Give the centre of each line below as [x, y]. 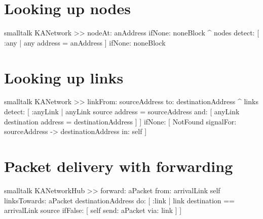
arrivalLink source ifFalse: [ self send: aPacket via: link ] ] [93, 210]
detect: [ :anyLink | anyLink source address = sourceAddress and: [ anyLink [122, 112]
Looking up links [64, 77]
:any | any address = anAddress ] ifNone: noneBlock [85, 42]
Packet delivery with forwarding [119, 166]
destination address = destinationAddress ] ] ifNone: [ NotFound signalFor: [120, 121]
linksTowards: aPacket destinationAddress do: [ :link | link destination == [119, 200]
